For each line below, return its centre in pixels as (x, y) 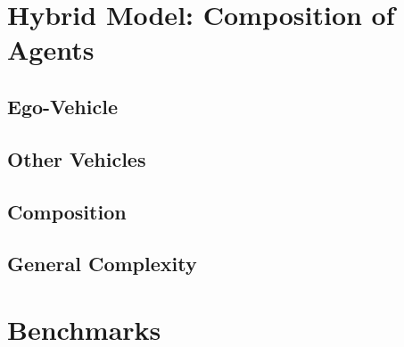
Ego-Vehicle (62, 106)
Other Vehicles (77, 158)
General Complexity (102, 264)
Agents (51, 50)
